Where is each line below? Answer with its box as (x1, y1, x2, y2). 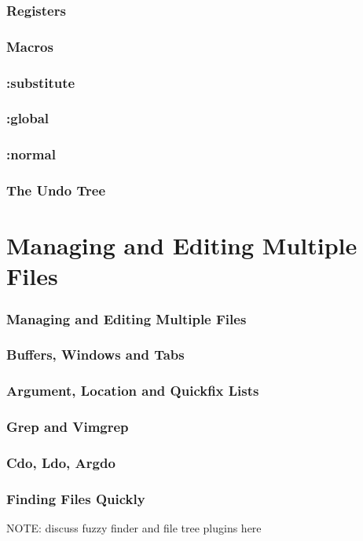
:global (6, 108, 49, 128)
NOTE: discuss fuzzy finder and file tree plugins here (6, 520, 262, 536)
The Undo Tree (6, 181, 105, 200)
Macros (6, 36, 53, 56)
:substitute (6, 72, 75, 92)
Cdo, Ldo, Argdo (6, 452, 115, 472)
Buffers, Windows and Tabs (6, 345, 185, 364)
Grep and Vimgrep (6, 417, 129, 437)
